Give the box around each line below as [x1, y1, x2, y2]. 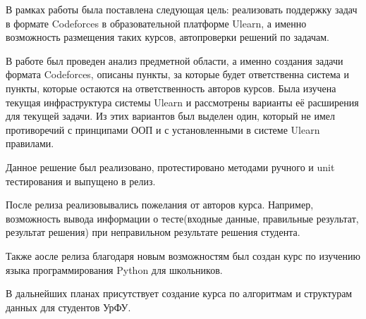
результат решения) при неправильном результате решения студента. [6, 225, 300, 239]
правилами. [6, 136, 54, 151]
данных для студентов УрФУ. [6, 299, 131, 314]
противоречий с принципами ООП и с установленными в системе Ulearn [6, 122, 320, 137]
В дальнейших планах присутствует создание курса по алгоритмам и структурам [6, 286, 353, 301]
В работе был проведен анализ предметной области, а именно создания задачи [6, 53, 343, 68]
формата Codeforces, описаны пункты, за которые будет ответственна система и [6, 67, 349, 82]
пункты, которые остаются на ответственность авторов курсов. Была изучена [6, 80, 336, 95]
